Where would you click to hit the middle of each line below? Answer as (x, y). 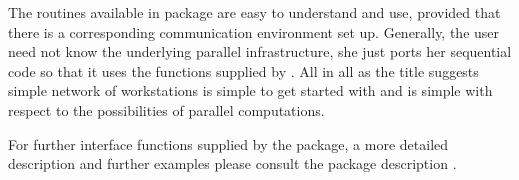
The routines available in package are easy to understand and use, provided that (254, 12)
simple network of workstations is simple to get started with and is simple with (250, 90)
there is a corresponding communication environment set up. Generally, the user (254, 31)
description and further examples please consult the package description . (232, 163)
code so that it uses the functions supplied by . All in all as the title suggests (243, 70)
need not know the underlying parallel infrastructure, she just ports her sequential (260, 51)
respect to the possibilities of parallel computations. (166, 109)
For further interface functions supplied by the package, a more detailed (228, 143)
